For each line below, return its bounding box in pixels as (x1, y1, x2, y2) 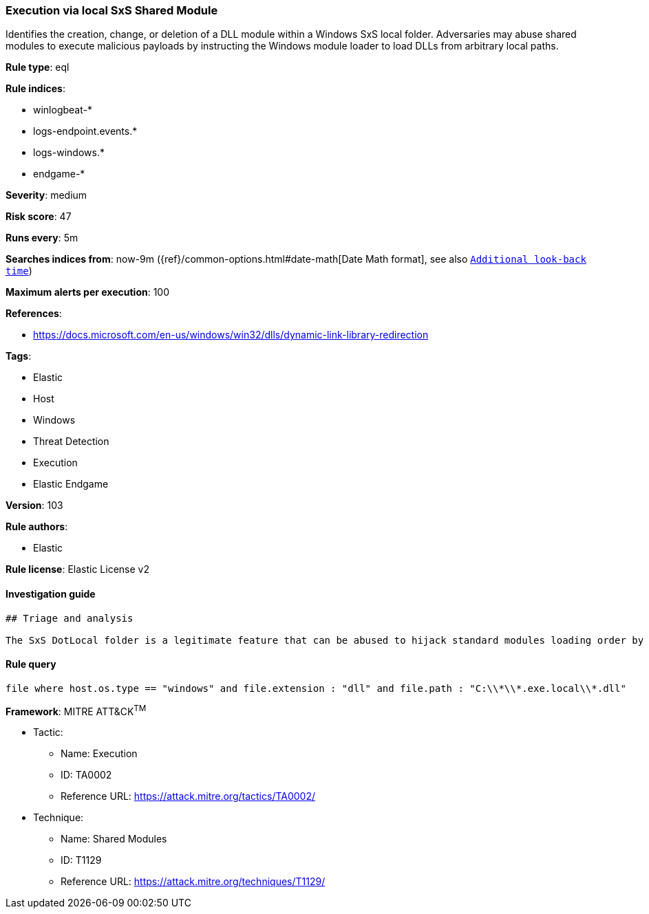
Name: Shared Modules (61, 833, 167, 845)
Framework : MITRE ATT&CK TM (6, 703, 147, 717)
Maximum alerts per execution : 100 (6, 286, 170, 298)
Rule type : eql (6, 61, 70, 74)
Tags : (6, 350, 32, 362)
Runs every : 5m (6, 232, 78, 244)
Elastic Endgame (33, 478, 109, 490)
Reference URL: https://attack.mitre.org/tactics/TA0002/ (61, 790, 316, 803)
